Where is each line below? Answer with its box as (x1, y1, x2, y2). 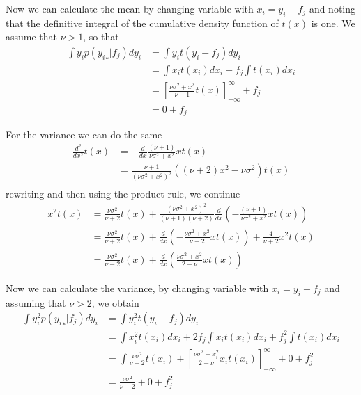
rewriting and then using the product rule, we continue (6, 186, 240, 201)
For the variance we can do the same (6, 127, 162, 142)
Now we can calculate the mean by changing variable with (6, 1, 254, 15)
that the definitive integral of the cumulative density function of (6, 15, 279, 30)
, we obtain (91, 295, 139, 309)
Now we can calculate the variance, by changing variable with (6, 280, 269, 295)
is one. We (311, 15, 355, 30)
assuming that (6, 295, 66, 309)
